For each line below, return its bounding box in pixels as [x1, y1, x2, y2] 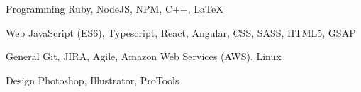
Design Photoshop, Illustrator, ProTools [6, 72, 179, 87]
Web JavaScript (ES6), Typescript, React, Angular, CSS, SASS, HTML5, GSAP [6, 25, 356, 40]
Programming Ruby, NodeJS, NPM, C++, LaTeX [6, 1, 223, 16]
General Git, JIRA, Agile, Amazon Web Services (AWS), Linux [6, 49, 282, 64]
